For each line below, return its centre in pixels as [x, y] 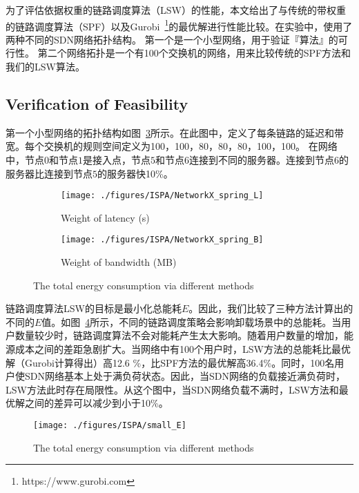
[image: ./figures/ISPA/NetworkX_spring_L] [162, 196]
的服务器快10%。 [135, 173]
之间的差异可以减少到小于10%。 [96, 403]
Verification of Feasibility [97, 104]
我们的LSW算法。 [45, 67]
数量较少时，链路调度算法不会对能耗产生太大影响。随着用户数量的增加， [179, 335]
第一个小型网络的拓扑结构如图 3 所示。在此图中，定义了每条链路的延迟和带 [175, 132]
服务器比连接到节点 [49, 173]
